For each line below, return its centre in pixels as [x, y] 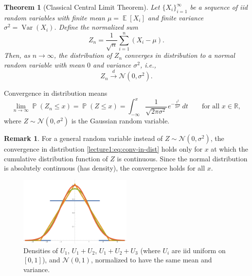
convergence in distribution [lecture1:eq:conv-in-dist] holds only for [103, 149]
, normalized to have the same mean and [151, 260]
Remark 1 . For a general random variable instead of [83, 138]
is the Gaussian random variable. [120, 121]
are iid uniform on [198, 250]
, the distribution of [83, 55]
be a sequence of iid [219, 7]
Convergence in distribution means [56, 93]
